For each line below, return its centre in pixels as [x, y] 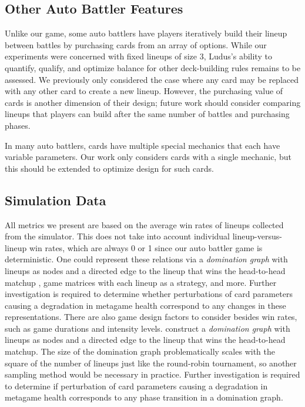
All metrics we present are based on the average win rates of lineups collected [144, 224]
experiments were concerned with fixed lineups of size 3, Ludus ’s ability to [138, 56]
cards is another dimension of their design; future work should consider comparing [153, 102]
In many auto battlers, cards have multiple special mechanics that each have [143, 145]
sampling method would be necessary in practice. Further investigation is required [152, 374]
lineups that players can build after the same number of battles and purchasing [147, 114]
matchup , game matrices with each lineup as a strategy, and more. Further [141, 282]
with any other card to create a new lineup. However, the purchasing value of [144, 91]
